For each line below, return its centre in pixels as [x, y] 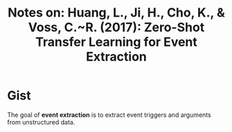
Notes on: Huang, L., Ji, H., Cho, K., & [116, 13]
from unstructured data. [41, 122]
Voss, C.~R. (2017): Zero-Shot [116, 27]
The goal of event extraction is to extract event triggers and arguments [109, 115]
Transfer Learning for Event [116, 42]
